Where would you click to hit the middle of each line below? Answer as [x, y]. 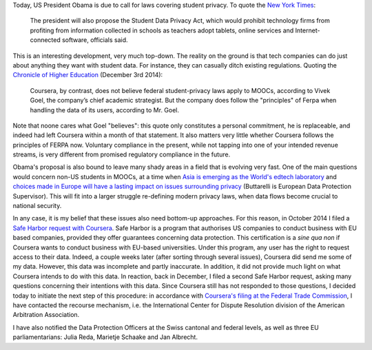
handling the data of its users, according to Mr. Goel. [104, 110]
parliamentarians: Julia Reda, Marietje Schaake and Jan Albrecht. [105, 337]
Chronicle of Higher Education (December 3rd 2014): [88, 75]
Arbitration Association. [46, 315]
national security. [37, 206]
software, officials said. [95, 40]
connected [45, 40]
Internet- [308, 30]
